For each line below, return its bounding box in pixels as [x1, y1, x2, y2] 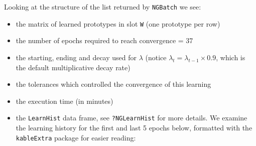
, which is [216, 52, 245, 62]
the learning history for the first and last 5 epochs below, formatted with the [16, 122, 252, 132]
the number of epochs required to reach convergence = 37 [16, 35, 193, 46]
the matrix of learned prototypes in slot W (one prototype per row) [16, 18, 220, 29]
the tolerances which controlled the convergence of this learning [16, 79, 211, 89]
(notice [145, 52, 167, 62]
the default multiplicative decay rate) [16, 62, 131, 72]
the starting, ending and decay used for [16, 52, 137, 62]
